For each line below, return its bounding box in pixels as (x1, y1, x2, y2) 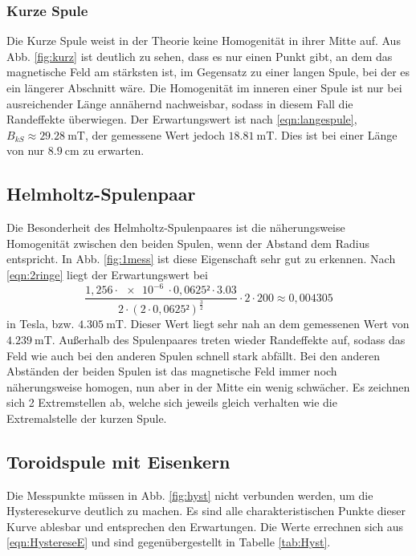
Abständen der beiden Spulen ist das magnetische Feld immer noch (6, 363, 337, 379)
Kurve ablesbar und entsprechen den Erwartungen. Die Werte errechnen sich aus (6, 517, 404, 534)
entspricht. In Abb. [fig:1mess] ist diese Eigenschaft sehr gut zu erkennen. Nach (6, 250, 396, 267)
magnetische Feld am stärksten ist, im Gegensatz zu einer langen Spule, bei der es (6, 63, 410, 80)
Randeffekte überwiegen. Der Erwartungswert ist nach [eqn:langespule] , (6, 111, 357, 128)
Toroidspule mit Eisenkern (6, 448, 230, 473)
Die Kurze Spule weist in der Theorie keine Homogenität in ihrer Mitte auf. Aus (6, 32, 401, 49)
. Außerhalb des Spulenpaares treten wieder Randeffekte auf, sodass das (51, 331, 406, 347)
